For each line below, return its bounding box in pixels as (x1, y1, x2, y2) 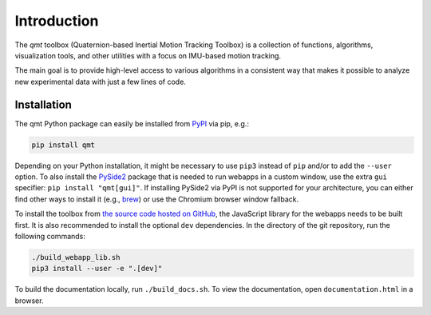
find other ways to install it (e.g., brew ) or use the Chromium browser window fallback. (14, 194, 299, 204)
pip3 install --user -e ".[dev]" (31, 264, 163, 273)
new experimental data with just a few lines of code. (14, 77, 187, 86)
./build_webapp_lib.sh (31, 253, 121, 261)
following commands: (14, 231, 85, 241)
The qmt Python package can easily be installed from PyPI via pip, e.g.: (14, 118, 249, 128)
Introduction (14, 12, 99, 30)
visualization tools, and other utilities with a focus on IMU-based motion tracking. (14, 50, 282, 60)
